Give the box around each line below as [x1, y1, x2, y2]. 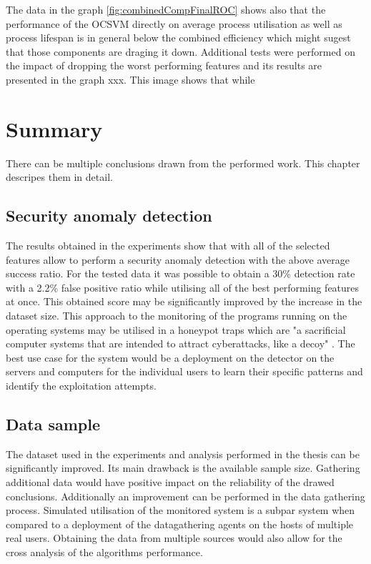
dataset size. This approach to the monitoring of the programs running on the [6, 308, 347, 323]
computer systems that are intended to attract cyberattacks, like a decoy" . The [6, 336, 355, 351]
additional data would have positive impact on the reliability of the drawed [6, 475, 335, 489]
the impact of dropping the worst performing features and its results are [6, 58, 322, 73]
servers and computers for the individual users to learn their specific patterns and [6, 364, 363, 379]
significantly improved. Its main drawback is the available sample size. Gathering [6, 460, 360, 475]
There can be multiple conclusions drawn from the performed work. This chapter [6, 155, 360, 170]
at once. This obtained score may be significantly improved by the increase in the [6, 294, 362, 309]
